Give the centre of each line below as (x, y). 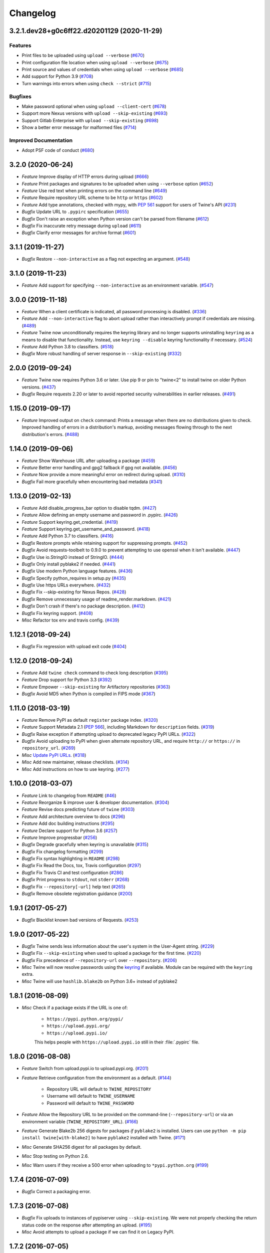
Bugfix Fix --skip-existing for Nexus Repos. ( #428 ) (74, 592)
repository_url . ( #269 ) (48, 748)
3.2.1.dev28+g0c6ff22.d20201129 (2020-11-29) (86, 31)
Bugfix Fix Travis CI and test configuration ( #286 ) (73, 873)
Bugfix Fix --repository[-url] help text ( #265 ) (73, 887)
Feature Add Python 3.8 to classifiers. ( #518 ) (68, 347)
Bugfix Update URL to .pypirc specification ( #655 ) (75, 212)
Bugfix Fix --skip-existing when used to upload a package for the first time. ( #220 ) (111, 953)
